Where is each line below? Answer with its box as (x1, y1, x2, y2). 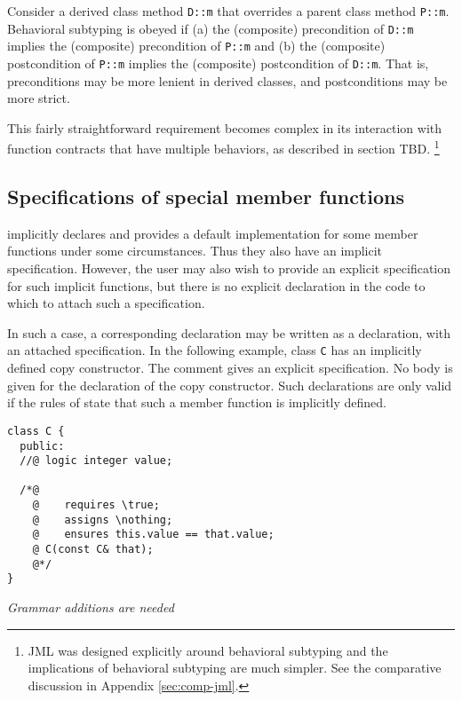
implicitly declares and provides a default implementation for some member (7, 224, 418, 242)
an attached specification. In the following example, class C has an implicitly (7, 341, 422, 359)
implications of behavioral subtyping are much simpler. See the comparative (28, 658, 442, 677)
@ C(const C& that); (32, 543, 154, 556)
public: (20, 439, 65, 453)
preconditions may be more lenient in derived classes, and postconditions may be (7, 71, 448, 90)
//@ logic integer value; (20, 454, 173, 468)
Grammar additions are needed (7, 598, 174, 617)
